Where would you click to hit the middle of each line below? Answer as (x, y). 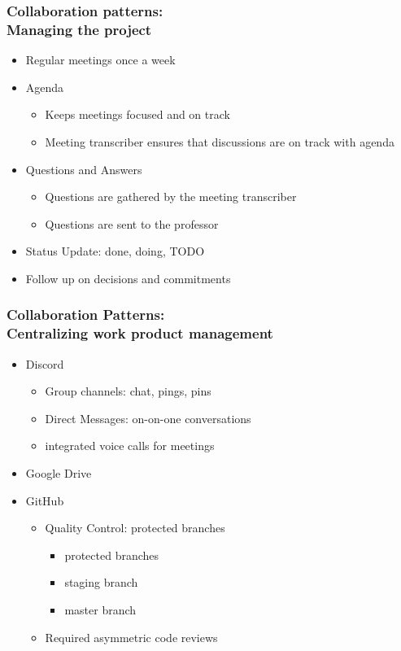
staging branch (101, 582)
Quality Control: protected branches (135, 528)
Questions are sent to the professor (132, 223)
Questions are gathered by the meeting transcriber (171, 197)
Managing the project (79, 29)
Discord (45, 363)
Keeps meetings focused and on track (137, 114)
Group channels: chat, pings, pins (128, 391)
